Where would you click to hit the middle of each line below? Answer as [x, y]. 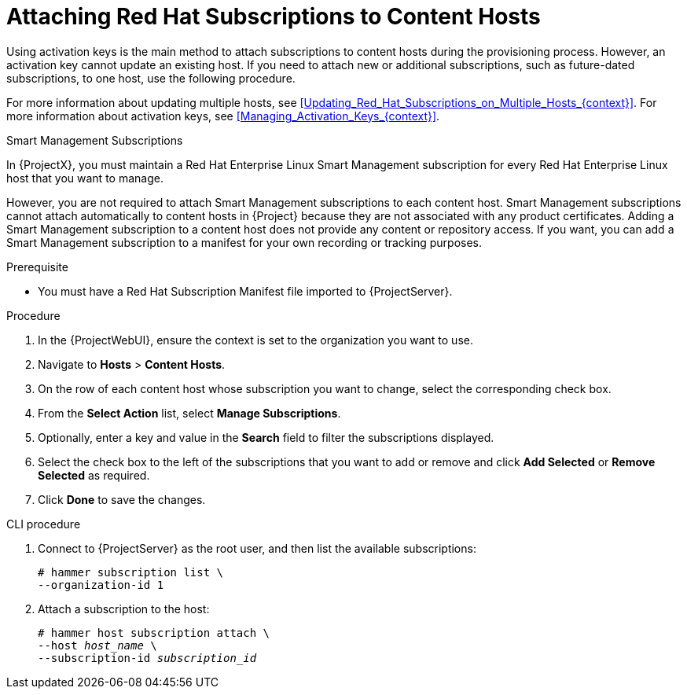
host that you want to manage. [85, 178]
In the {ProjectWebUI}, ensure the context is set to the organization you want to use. [255, 340]
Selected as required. [94, 475]
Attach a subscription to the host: [124, 609]
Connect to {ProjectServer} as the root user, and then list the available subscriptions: [257, 548]
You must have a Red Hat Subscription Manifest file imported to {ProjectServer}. [245, 291]
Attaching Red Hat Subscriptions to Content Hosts [274, 17]
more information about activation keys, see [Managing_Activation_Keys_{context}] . [223, 116]
